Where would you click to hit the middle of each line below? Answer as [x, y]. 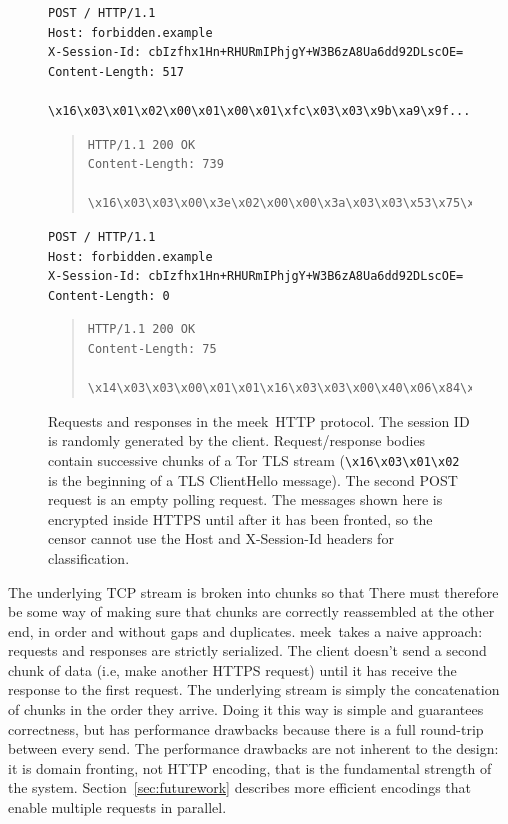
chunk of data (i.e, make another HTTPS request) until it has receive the [232, 669]
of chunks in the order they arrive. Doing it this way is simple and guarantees [246, 709]
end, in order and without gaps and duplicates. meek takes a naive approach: [245, 630]
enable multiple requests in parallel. [117, 807]
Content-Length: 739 [155, 164]
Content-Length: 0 [109, 295]
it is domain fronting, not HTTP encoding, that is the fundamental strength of [250, 767]
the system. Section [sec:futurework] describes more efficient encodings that [239, 787]
